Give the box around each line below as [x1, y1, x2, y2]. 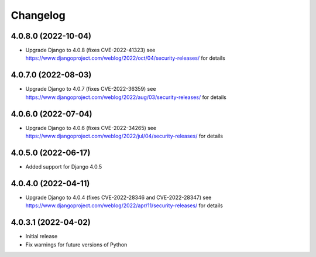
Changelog [11, 9, 66, 22]
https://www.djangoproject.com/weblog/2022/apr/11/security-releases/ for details [25, 202, 224, 209]
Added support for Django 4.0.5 [25, 163, 102, 170]
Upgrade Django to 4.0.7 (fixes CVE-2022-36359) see [25, 85, 156, 92]
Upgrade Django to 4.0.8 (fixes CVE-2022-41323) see [25, 47, 156, 54]
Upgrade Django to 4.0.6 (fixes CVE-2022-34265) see [25, 124, 157, 131]
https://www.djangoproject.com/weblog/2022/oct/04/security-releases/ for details [25, 54, 225, 61]
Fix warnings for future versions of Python [25, 241, 128, 248]
